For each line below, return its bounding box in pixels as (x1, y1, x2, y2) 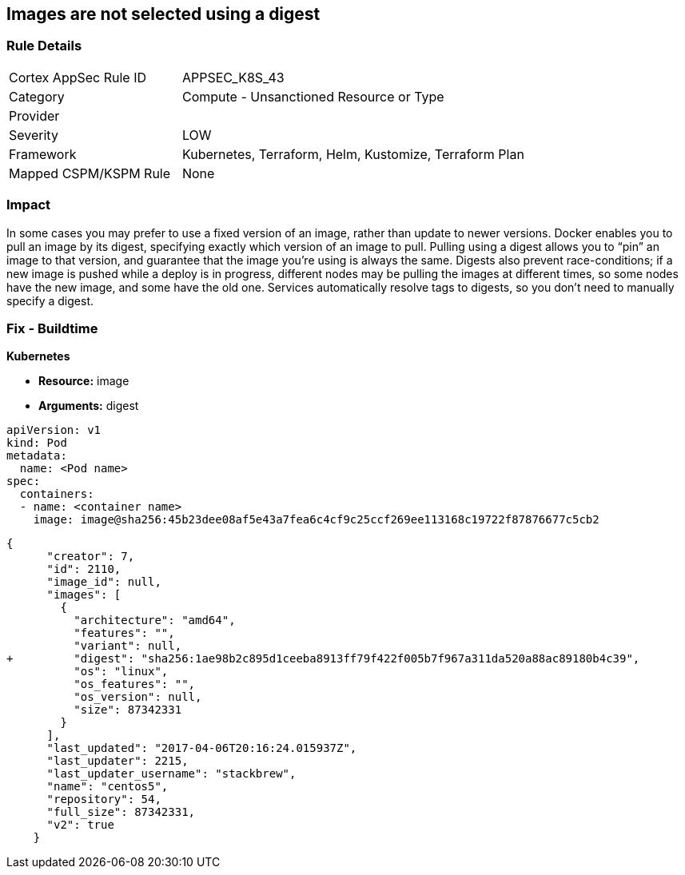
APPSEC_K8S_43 (181, 69, 285, 86)
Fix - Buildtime (6, 320, 98, 336)
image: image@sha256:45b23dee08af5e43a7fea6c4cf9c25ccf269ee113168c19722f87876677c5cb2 (33, 513, 599, 527)
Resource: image (38, 374, 129, 388)
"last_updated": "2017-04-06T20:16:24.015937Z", (46, 742, 357, 755)
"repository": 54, (46, 793, 161, 806)
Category (9, 88, 65, 105)
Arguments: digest (38, 399, 139, 413)
